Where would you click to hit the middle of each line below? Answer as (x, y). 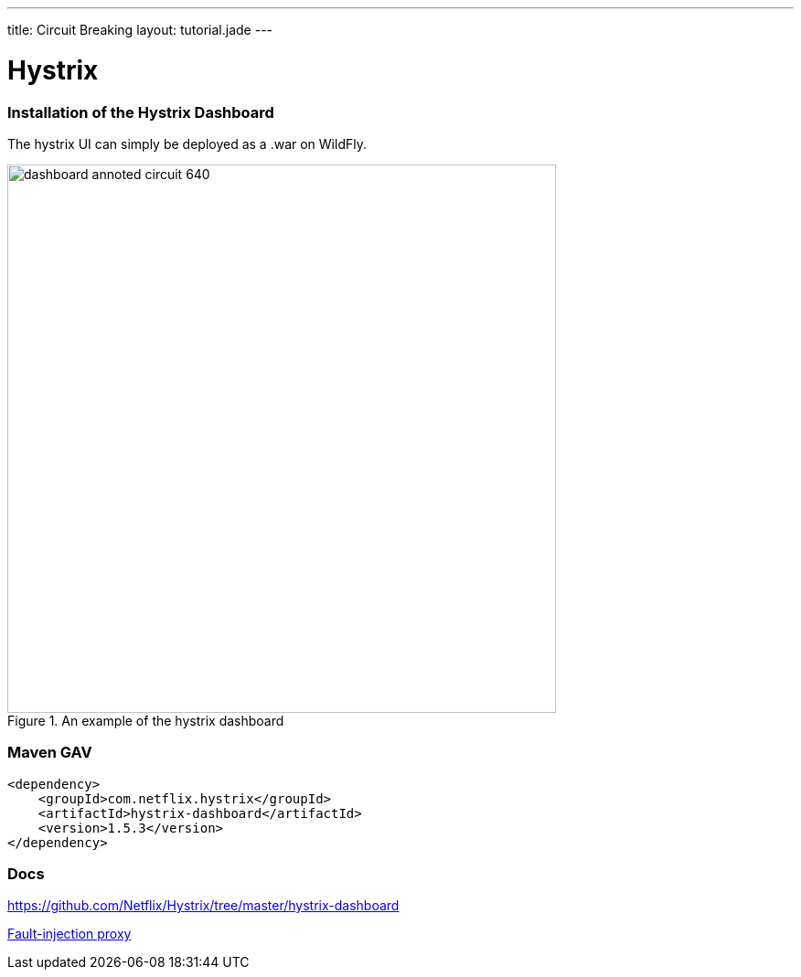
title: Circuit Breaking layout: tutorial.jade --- (140, 30)
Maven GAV (50, 753)
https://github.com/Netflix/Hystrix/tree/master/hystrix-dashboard (203, 906)
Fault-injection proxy (69, 934)
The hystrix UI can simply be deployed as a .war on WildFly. (187, 143)
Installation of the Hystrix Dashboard (141, 112)
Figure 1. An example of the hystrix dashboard (146, 720)
